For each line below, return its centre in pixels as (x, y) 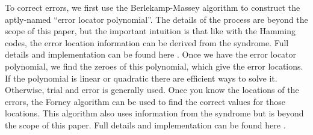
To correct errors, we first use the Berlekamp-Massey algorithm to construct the (153, 7)
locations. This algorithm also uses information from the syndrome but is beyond (154, 113)
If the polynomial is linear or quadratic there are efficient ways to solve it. (141, 78)
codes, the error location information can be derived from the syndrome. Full (147, 42)
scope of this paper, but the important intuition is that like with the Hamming (150, 31)
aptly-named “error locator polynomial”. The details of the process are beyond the (156, 19)
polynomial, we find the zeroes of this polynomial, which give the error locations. (154, 66)
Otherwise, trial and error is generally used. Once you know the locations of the (152, 90)
